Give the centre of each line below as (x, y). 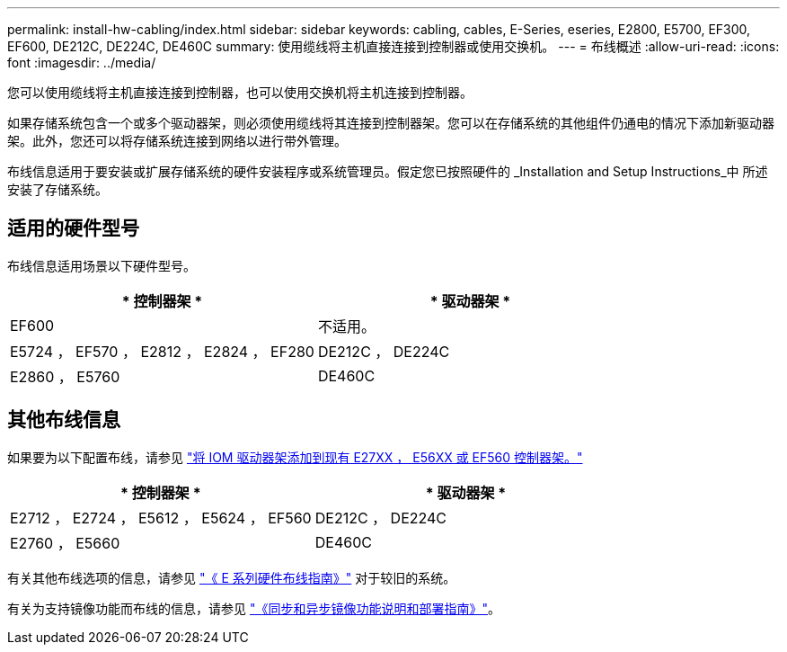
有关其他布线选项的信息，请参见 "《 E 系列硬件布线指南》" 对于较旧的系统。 (232, 577)
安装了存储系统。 (57, 189)
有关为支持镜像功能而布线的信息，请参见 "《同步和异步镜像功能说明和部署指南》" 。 (254, 608)
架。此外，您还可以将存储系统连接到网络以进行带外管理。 (177, 141)
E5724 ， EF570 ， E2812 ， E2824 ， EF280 (162, 351)
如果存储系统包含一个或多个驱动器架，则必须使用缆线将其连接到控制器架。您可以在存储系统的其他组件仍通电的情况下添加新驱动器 (391, 123)
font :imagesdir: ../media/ (82, 63)
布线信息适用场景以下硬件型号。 (102, 265)
